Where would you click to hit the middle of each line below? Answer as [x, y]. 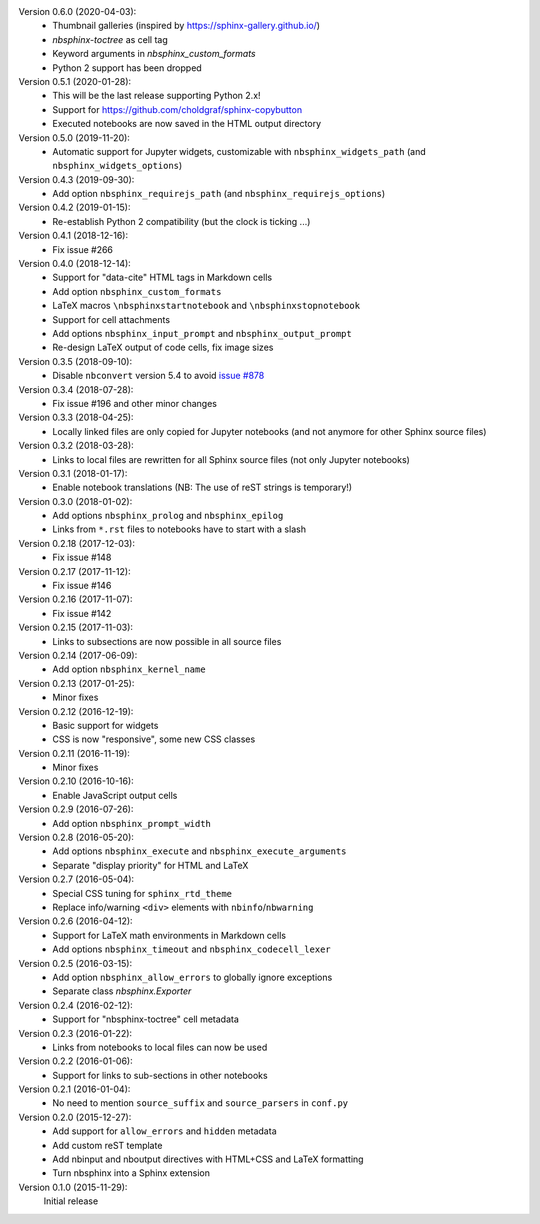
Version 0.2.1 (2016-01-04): [74, 1089]
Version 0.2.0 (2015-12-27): [75, 1117]
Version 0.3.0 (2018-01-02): [75, 501]
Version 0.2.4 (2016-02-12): [76, 1005]
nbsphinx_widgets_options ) [117, 166]
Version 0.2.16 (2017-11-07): [75, 599]
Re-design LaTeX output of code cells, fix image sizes [163, 347]
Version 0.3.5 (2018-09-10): [75, 361]
